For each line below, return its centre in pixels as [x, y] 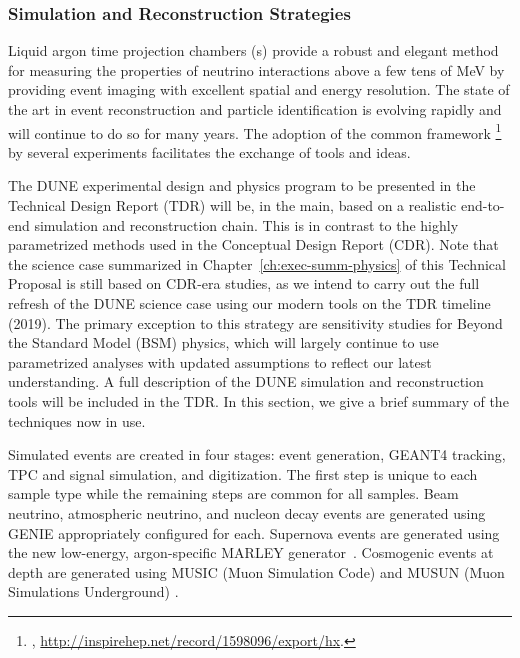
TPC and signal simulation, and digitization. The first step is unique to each [243, 473]
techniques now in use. [77, 420]
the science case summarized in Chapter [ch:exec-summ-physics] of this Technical [257, 263]
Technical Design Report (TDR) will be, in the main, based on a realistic [232, 205]
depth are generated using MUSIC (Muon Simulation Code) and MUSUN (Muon [256, 571]
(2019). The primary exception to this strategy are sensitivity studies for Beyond [255, 322]
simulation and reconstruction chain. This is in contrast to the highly [246, 224]
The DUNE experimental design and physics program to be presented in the [242, 185]
